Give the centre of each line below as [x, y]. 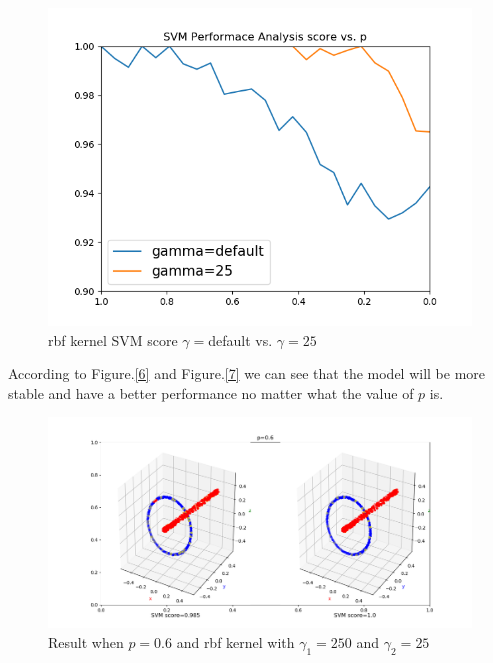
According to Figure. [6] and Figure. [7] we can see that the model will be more [247, 373]
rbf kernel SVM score [113, 339]
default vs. [240, 339]
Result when [86, 641]
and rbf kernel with [235, 641]
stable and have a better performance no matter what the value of [211, 392]
